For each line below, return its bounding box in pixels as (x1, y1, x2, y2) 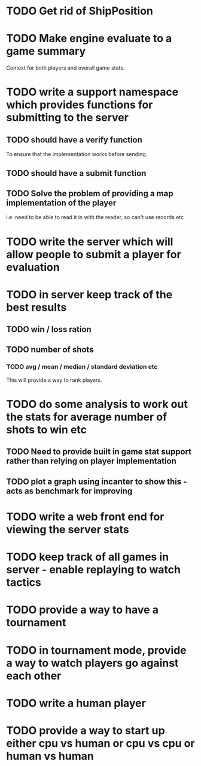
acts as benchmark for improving (6, 486, 133, 496)
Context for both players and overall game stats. (6, 64, 125, 71)
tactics (6, 576, 42, 590)
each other (6, 669, 62, 683)
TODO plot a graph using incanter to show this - (6, 476, 187, 487)
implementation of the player (6, 198, 117, 208)
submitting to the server (6, 111, 129, 124)
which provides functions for (6, 98, 153, 112)
